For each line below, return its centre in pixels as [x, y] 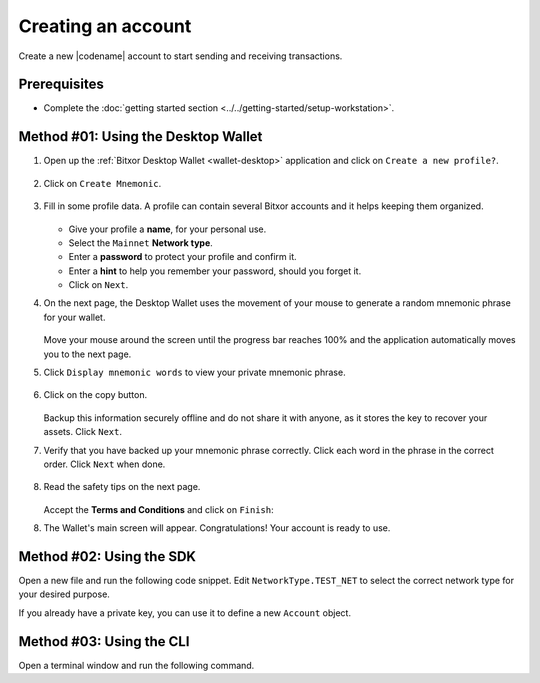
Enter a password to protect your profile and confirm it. [182, 257]
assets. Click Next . [82, 432]
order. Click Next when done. [104, 464]
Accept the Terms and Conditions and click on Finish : [158, 509]
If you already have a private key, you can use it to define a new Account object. [185, 612]
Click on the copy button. [95, 395]
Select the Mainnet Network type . [141, 242]
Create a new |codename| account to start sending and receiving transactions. [180, 56]
